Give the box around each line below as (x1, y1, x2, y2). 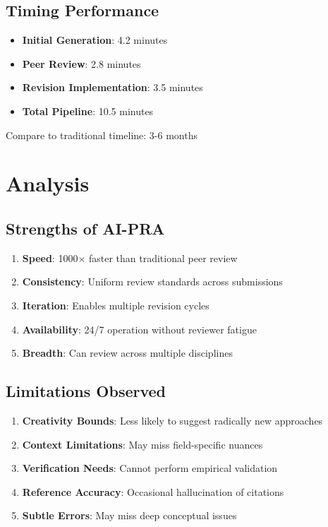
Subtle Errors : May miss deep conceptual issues (22, 508, 237, 523)
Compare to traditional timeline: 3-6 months (6, 127, 198, 142)
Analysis (6, 169, 90, 198)
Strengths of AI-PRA (6, 217, 165, 239)
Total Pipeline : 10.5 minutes (22, 103, 154, 118)
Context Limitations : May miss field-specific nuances (22, 437, 263, 451)
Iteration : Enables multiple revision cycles (22, 297, 209, 312)
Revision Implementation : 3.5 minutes (22, 80, 203, 95)
